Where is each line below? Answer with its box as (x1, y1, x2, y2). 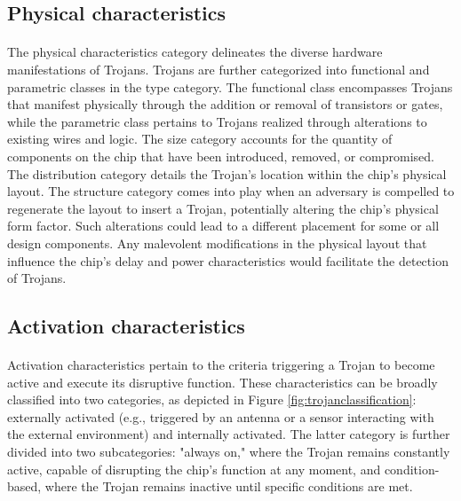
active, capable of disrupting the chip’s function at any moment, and (7, 459, 381, 478)
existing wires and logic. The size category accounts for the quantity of (7, 129, 393, 148)
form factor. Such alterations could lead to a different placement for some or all (7, 216, 440, 235)
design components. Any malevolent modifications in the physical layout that (7, 233, 427, 252)
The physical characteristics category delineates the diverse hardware (7, 43, 383, 61)
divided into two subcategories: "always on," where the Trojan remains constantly (7, 442, 450, 461)
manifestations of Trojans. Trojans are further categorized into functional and (7, 59, 430, 78)
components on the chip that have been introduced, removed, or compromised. (7, 146, 434, 165)
